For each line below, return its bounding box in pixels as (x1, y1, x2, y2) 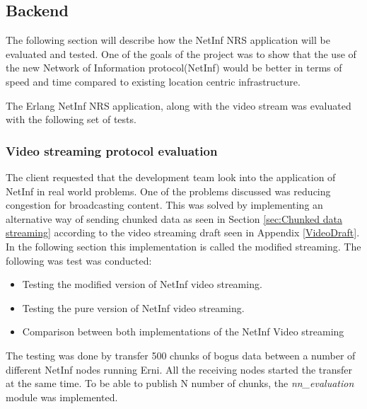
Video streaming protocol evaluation (6, 142, 218, 159)
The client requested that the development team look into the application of (6, 169, 336, 184)
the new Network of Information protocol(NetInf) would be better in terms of (6, 60, 342, 75)
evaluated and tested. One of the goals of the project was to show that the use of (6, 46, 356, 61)
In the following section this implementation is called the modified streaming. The (6, 238, 361, 253)
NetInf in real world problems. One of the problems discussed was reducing (6, 183, 331, 198)
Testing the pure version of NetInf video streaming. (22, 300, 245, 315)
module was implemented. (6, 389, 118, 404)
